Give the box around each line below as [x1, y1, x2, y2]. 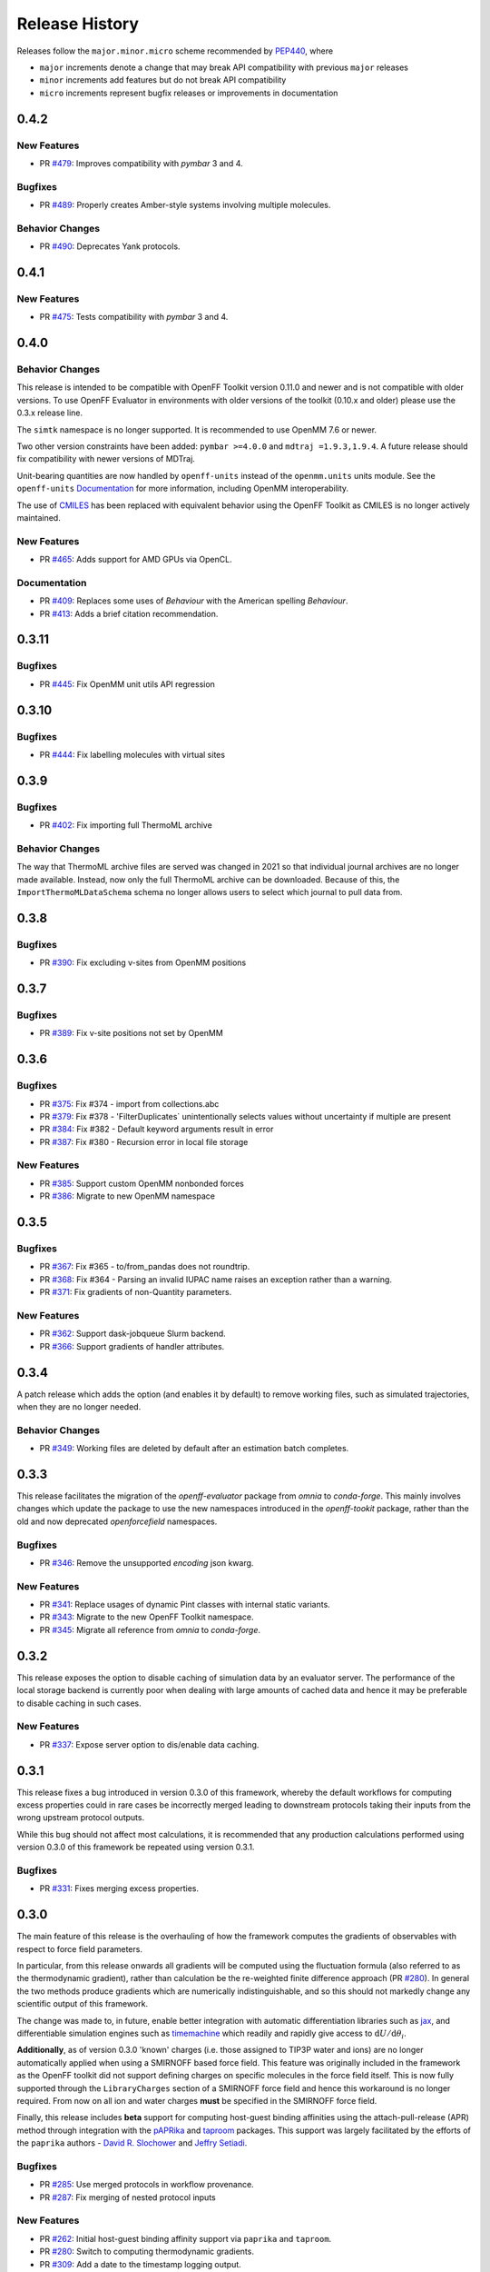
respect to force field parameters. [16, 1943, 142, 1954]
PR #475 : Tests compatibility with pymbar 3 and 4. [39, 312, 229, 323]
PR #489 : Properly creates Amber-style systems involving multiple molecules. [39, 200, 331, 211]
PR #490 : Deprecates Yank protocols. [39, 241, 181, 252]
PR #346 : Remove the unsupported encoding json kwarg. [39, 1557, 254, 1568]
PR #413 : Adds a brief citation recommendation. [39, 608, 219, 619]
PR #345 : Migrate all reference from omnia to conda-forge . [39, 1624, 261, 1635]
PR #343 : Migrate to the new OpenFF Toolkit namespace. [39, 1611, 254, 1622]
